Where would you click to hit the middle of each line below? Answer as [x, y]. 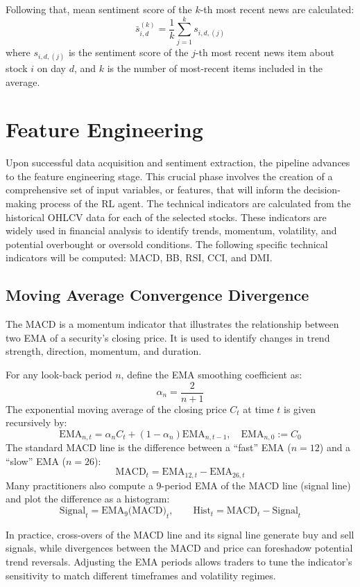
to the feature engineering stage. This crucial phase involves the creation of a [169, 176]
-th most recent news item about [265, 52]
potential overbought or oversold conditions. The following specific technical [167, 244]
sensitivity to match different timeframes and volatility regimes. [141, 575]
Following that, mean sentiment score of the [99, 9]
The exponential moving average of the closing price [116, 409]
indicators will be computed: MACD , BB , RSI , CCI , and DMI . [139, 257]
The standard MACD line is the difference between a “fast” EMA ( [148, 447]
